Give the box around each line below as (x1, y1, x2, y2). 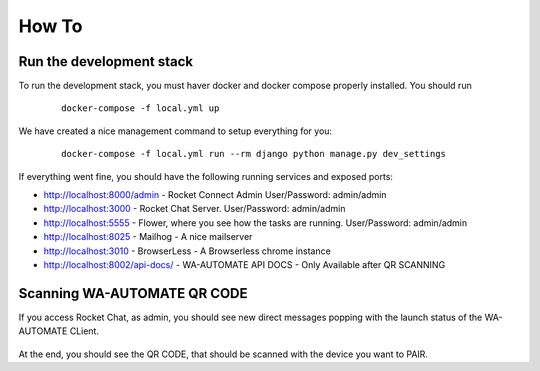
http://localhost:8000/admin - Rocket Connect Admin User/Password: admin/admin (43, 189, 387, 201)
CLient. (69, 325, 100, 337)
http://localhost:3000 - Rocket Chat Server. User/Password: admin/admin (43, 203, 346, 215)
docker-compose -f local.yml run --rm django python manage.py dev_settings (61, 148, 447, 160)
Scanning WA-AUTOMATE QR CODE (18, 285, 249, 302)
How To (18, 15, 83, 37)
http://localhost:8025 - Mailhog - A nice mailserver (43, 231, 253, 243)
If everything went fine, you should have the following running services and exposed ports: (18, 170, 394, 182)
